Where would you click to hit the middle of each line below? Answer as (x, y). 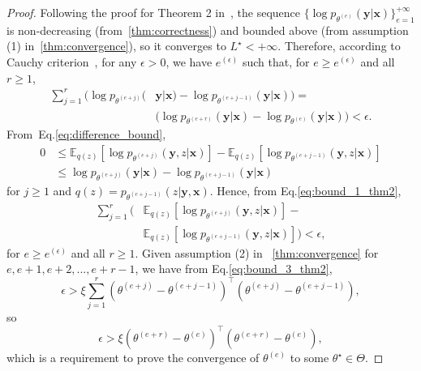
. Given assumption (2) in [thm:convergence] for (257, 252)
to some (309, 358)
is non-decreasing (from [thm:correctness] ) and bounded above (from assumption (208, 30)
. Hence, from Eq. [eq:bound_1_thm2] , (305, 190)
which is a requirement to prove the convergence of (133, 358)
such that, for (276, 61)
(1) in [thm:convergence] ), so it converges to (116, 46)
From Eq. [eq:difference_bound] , (86, 134)
